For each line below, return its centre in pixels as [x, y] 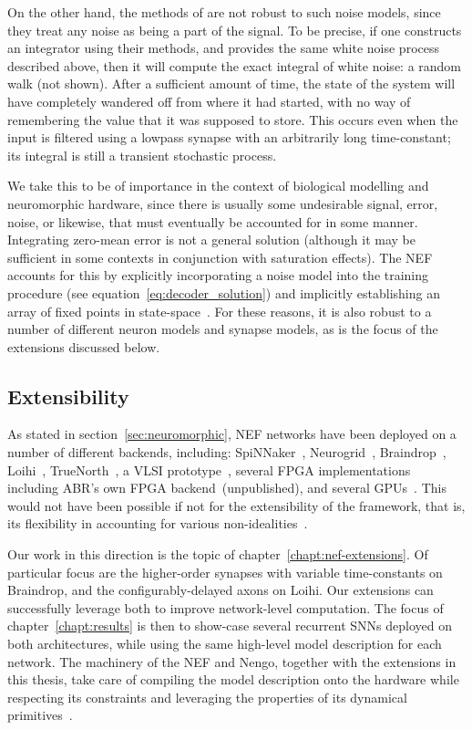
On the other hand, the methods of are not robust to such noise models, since [224, 12]
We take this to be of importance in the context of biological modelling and [218, 186]
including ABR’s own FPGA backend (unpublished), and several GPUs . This [227, 488]
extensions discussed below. [84, 346]
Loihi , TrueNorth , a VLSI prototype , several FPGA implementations [209, 469]
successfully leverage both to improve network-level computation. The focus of [226, 607]
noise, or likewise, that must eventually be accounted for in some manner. [213, 221]
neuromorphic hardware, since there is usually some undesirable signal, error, [223, 203]
